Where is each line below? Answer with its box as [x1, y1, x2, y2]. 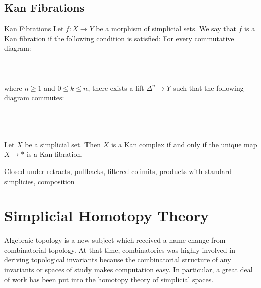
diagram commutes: [4, 92, 64, 103]
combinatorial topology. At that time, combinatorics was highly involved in [4, 244, 235, 255]
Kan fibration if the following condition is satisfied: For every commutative [4, 33, 234, 43]
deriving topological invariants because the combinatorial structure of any [4, 254, 231, 265]
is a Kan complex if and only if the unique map [111, 139, 257, 149]
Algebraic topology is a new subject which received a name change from [4, 235, 226, 245]
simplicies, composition [4, 176, 75, 186]
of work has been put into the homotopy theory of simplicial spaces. [4, 274, 214, 284]
